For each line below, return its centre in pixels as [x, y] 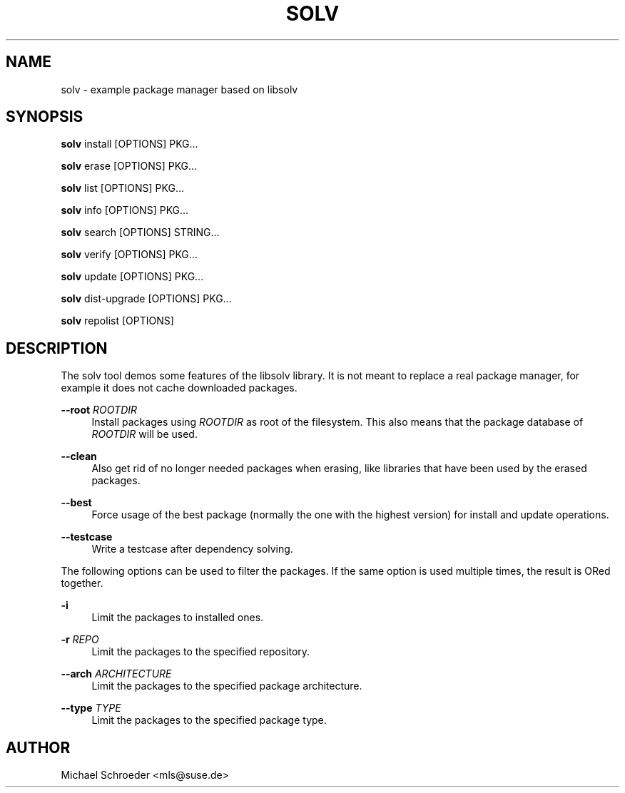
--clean [79, 456]
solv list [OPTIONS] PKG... [123, 188]
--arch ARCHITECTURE [116, 674]
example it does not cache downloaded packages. [179, 388]
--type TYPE [91, 708]
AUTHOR [38, 747]
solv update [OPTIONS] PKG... [132, 277]
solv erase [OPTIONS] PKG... [129, 166]
